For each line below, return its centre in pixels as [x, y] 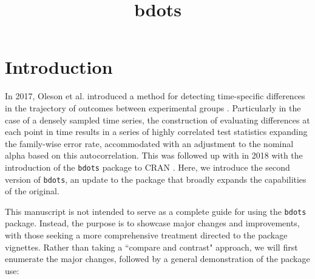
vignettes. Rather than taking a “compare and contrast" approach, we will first [151, 247]
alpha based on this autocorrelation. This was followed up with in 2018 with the [154, 155]
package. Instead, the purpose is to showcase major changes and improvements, [152, 223]
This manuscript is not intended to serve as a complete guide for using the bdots [156, 211]
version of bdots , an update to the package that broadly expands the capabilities [156, 179]
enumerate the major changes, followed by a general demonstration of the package [157, 259]
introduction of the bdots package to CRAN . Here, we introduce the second [147, 167]
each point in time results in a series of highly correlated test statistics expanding [156, 132]
